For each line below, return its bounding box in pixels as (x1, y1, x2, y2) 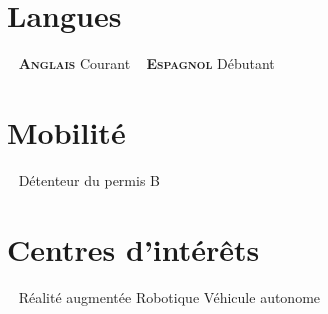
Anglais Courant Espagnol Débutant (18, 53, 275, 74)
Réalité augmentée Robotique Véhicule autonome (18, 286, 321, 307)
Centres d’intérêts (7, 228, 260, 269)
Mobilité (7, 111, 126, 152)
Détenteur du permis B (18, 169, 160, 190)
